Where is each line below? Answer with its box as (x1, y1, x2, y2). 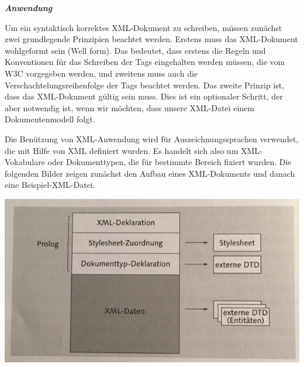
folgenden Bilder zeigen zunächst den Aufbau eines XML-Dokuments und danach (5, 167, 295, 179)
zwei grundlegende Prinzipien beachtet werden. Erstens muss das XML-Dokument (5, 33, 298, 45)
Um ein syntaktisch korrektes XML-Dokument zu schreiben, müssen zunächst (5, 21, 282, 33)
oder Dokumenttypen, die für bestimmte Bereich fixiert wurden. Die (47, 156, 292, 168)
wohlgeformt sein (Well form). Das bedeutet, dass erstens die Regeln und (5, 44, 266, 56)
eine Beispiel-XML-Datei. (5, 179, 95, 191)
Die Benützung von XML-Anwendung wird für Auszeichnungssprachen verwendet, (5, 132, 299, 145)
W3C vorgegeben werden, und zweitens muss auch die (5, 67, 198, 79)
